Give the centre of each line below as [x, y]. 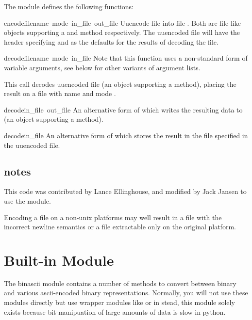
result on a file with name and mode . [60, 93]
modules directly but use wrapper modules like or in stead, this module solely [119, 302]
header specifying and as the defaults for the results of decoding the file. [111, 41]
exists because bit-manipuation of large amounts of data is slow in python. [115, 312]
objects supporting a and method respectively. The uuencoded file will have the [122, 32]
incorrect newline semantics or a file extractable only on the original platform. [120, 227]
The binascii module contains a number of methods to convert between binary [120, 283]
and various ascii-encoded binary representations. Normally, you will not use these [126, 293]
